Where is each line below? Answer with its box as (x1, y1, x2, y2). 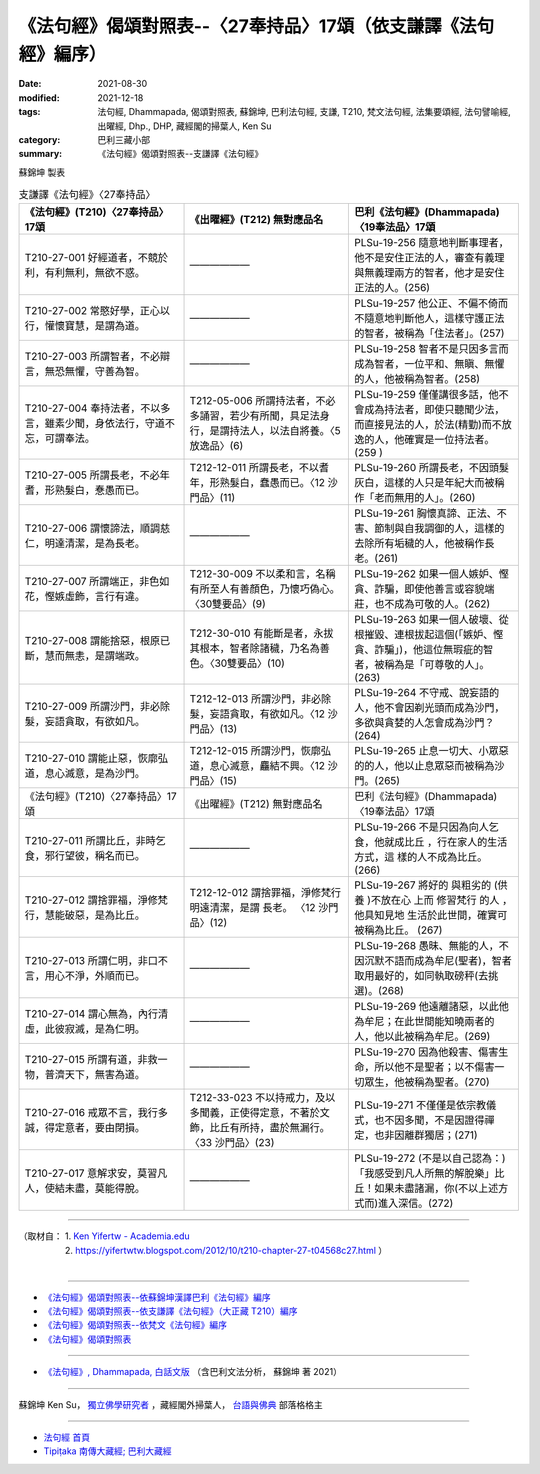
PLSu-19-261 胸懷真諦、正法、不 (354, 506, 507, 520)
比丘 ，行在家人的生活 (404, 835, 508, 849)
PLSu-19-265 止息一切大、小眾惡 (354, 744, 509, 758)
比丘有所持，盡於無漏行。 (209, 1121, 330, 1135)
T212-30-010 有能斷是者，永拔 (189, 626, 334, 640)
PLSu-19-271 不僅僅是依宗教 (354, 1098, 487, 1112)
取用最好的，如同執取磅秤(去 (354, 969, 489, 983)
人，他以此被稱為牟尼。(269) (354, 1030, 491, 1044)
